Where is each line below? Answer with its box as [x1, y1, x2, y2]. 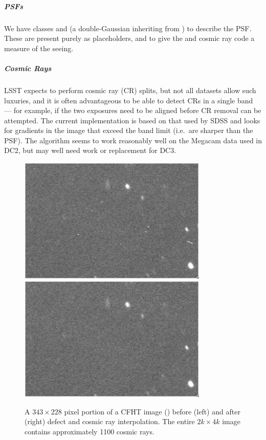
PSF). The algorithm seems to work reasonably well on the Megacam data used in [4, 135, 262, 145]
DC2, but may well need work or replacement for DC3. [4, 145, 176, 156]
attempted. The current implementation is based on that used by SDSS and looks [4, 115, 260, 125]
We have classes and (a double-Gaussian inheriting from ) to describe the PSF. [4, 23, 252, 33]
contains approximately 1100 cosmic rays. [25, 426, 154, 436]
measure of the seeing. [4, 42, 74, 53]
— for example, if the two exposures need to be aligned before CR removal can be [4, 105, 261, 116]
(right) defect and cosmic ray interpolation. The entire [25, 416, 195, 427]
